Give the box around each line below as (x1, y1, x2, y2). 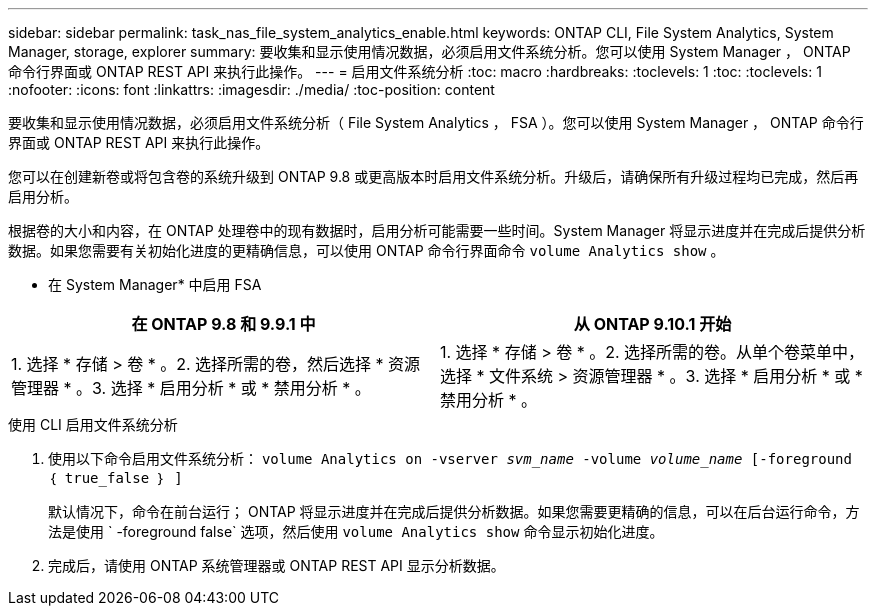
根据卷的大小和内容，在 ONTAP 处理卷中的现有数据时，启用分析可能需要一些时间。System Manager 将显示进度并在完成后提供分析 (8, 222, 866, 239)
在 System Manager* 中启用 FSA (48, 276, 262, 293)
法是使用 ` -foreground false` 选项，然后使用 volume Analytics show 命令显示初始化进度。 (48, 523, 664, 540)
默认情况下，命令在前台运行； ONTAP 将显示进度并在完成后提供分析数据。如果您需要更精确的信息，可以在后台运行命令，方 (48, 503, 860, 520)
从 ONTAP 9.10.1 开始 (573, 314, 732, 334)
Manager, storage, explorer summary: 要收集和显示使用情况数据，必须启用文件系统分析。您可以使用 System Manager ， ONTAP (8, 43, 851, 60)
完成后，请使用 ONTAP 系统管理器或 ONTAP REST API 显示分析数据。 (48, 557, 505, 574)
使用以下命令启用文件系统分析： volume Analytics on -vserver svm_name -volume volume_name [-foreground (48, 450, 852, 467)
